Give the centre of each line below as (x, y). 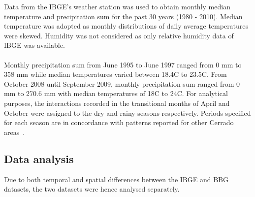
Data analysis (39, 158)
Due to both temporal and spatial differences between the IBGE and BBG (116, 179)
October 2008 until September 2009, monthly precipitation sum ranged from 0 (122, 83)
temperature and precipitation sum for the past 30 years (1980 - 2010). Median (123, 16)
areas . (15, 132)
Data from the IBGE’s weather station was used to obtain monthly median (117, 6)
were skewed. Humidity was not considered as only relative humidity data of (119, 35)
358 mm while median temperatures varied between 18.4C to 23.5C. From (115, 74)
